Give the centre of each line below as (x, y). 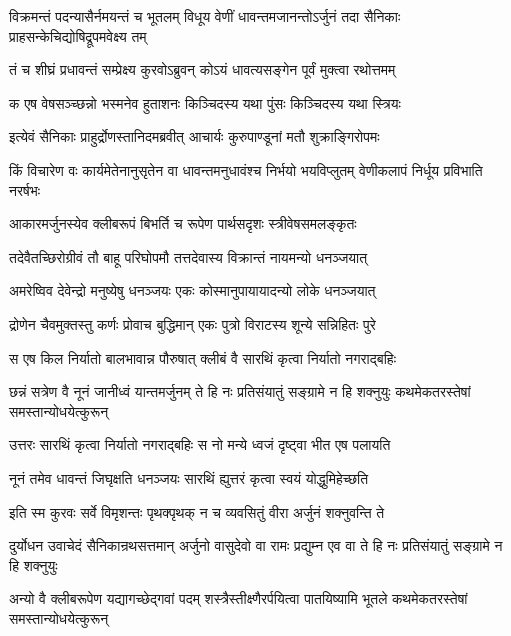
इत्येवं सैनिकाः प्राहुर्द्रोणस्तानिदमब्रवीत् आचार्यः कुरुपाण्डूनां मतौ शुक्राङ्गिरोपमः (194, 136)
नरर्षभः (25, 189)
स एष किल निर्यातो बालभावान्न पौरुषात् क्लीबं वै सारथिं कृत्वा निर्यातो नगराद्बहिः (202, 357)
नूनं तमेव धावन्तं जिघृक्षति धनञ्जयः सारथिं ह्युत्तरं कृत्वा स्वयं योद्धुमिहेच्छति (189, 477)
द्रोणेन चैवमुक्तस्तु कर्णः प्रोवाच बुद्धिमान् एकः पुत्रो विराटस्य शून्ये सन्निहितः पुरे (192, 323)
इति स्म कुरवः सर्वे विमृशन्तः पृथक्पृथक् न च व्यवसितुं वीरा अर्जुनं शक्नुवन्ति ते (197, 511)
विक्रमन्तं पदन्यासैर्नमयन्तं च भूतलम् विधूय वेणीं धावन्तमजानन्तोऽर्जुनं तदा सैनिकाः (205, 16)
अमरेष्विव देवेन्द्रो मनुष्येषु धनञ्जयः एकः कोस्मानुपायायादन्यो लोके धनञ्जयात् (192, 290)
